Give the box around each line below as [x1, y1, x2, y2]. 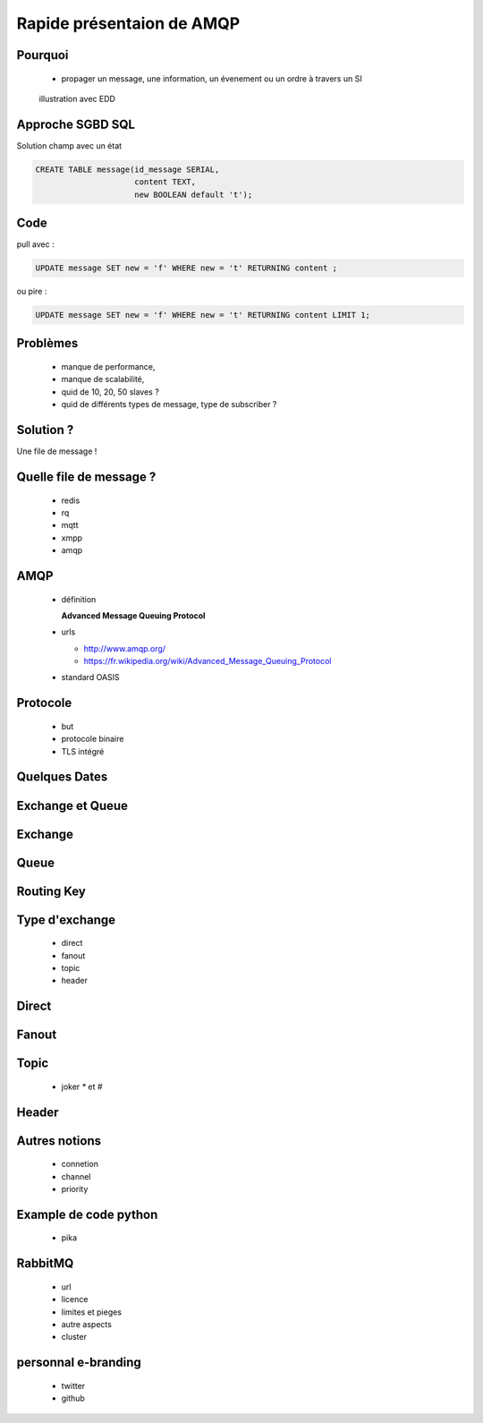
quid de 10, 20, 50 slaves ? [61, 386, 160, 397]
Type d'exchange [16, 912, 116, 927]
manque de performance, [61, 362, 156, 372]
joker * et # [61, 1081, 103, 1092]
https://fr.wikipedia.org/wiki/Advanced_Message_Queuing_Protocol [83, 656, 332, 667]
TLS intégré [61, 746, 105, 756]
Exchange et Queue [16, 797, 129, 814]
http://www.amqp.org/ [83, 643, 165, 653]
